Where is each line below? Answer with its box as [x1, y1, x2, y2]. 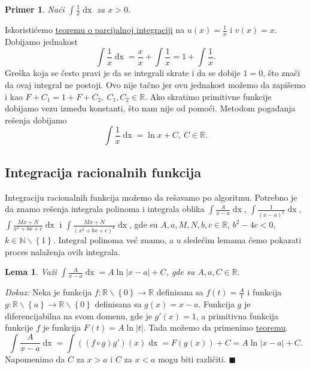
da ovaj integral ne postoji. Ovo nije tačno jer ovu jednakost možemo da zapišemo [5, 78, 306, 91]
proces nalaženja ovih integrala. [5, 245, 120, 258]
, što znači [263, 66, 300, 79]
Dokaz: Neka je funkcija [5, 286, 92, 298]
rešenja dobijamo [5, 113, 67, 126]
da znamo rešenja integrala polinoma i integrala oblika [5, 202, 205, 215]
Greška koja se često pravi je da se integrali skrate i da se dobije [5, 66, 241, 79]
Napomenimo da [5, 352, 65, 365]
